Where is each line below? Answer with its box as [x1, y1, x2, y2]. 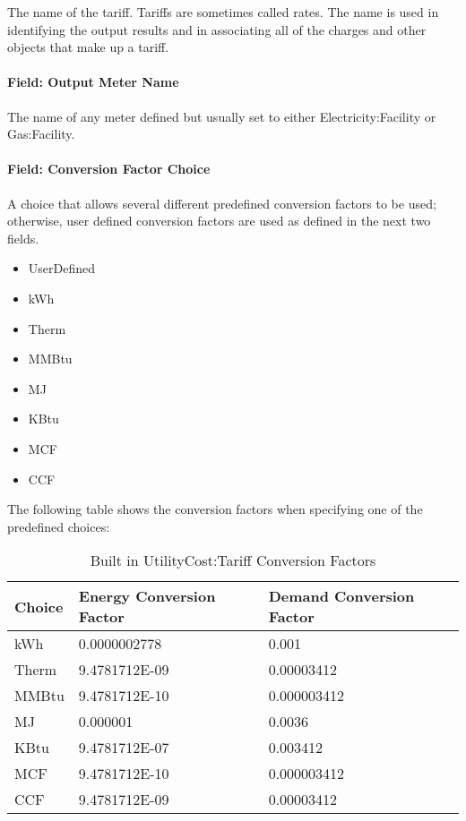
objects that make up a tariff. [7, 38, 169, 56]
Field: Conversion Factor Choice [7, 159, 211, 178]
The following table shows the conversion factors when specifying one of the [7, 500, 423, 518]
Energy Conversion [78, 586, 216, 607]
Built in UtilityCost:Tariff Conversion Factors [90, 550, 376, 571]
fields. [7, 228, 39, 247]
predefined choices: [7, 517, 110, 535]
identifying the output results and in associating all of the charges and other [7, 20, 427, 38]
